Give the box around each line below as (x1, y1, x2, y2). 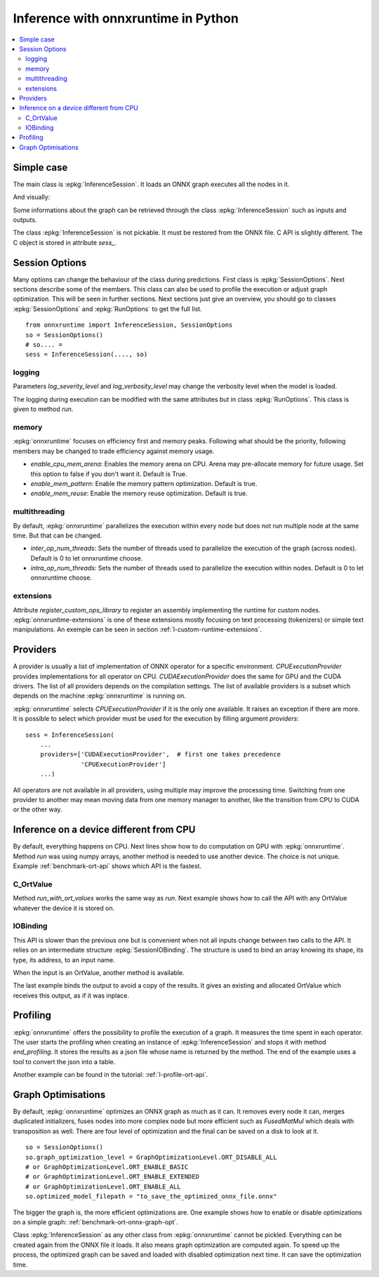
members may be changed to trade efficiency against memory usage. (13, 447, 215, 455)
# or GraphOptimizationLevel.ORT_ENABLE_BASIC (25, 1163, 189, 1171)
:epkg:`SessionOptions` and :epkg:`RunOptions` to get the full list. (13, 304, 203, 313)
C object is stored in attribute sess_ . (13, 238, 117, 247)
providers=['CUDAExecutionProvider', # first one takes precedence (39, 750, 281, 759)
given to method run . (13, 405, 74, 414)
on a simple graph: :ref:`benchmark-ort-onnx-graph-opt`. (13, 1217, 178, 1226)
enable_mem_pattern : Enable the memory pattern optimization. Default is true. (30, 479, 258, 487)
